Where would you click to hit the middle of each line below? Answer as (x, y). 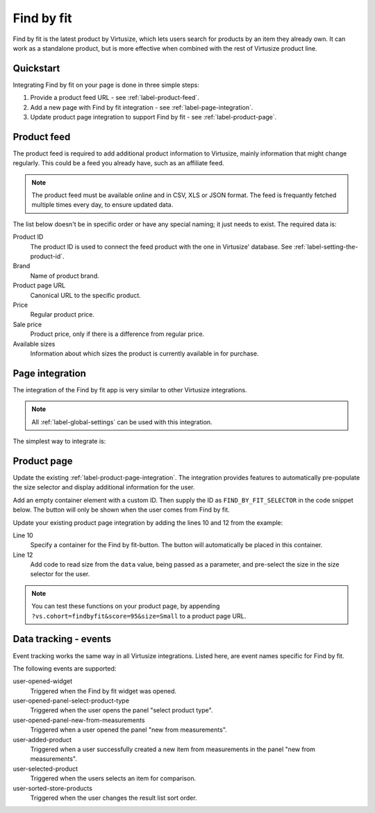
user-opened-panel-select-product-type (71, 701)
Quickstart (36, 68)
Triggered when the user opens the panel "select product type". (122, 710)
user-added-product (42, 739)
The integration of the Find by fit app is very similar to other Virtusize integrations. (130, 389)
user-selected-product (45, 769)
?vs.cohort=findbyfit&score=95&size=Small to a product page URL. (139, 616)
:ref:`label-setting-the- (326, 246)
